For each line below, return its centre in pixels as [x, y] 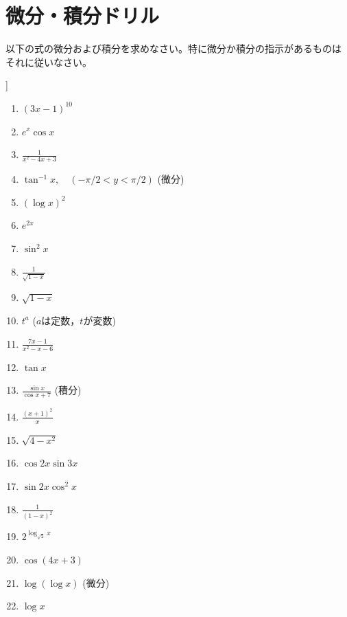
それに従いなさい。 [49, 61]
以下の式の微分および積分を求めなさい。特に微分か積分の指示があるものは [173, 48]
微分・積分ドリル [83, 15]
